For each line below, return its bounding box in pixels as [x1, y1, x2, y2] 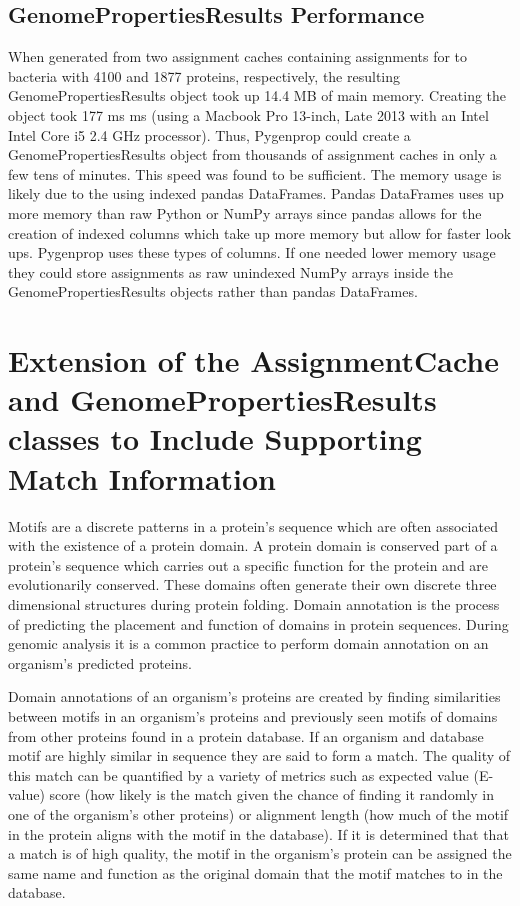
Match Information [8, 457, 276, 498]
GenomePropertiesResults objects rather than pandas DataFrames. [8, 281, 418, 302]
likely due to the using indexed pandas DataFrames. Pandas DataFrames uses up [8, 183, 504, 204]
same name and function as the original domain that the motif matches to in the [8, 862, 503, 883]
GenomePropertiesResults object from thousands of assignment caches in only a [8, 144, 497, 165]
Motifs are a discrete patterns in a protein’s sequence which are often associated [8, 515, 498, 536]
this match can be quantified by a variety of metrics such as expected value [8, 764, 469, 785]
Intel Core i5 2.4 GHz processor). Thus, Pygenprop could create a [8, 124, 411, 145]
